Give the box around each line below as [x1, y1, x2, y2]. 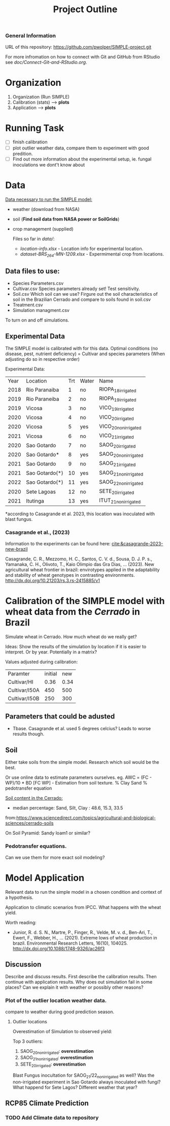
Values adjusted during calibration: [5, 659, 78, 665]
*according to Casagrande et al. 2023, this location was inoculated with [5, 511, 155, 517]
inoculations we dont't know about [12, 162, 85, 168]
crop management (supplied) [12, 226, 74, 232]
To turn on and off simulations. [5, 317, 70, 323]
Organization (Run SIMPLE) [12, 93, 70, 100]
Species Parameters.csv [12, 280, 64, 287]
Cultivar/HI [8, 678, 33, 685]
